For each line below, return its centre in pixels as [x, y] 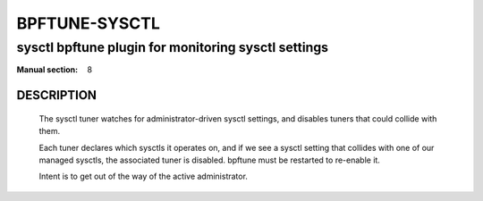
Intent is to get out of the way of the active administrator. [143, 176]
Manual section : [47, 70]
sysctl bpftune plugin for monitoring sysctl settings [173, 47]
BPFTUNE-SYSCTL [89, 23]
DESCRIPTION [57, 95]
